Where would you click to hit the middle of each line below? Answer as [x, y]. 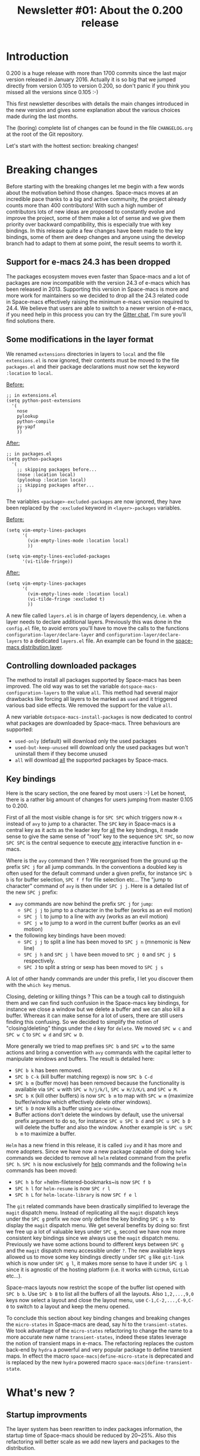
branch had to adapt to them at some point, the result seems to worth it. [94, 243]
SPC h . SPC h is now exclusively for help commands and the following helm [96, 1164]
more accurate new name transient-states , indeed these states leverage [96, 1337]
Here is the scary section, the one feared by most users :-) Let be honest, [96, 793]
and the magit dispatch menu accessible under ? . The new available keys [96, 1251]
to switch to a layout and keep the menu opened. [70, 1306]
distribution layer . [42, 647]
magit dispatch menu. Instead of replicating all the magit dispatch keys [93, 1213]
